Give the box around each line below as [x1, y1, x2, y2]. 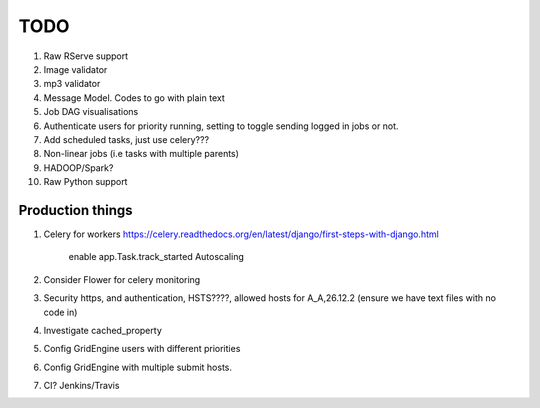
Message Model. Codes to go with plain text [43, 91, 225, 104]
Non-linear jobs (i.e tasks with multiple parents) [43, 148, 240, 160]
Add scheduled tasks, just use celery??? [43, 133, 210, 145]
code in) [43, 306, 78, 318]
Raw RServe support [43, 50, 129, 62]
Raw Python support [43, 176, 128, 188]
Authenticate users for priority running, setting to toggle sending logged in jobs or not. [43, 120, 399, 132]
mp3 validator [43, 78, 101, 90]
